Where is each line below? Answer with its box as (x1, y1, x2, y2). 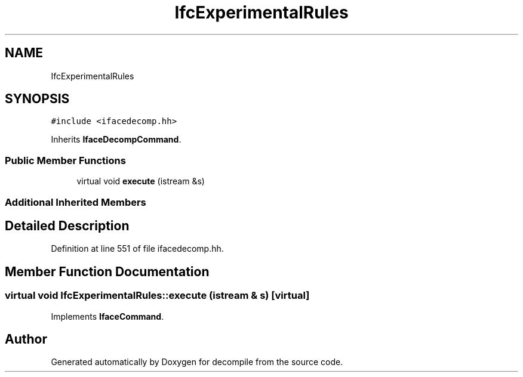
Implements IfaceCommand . (51, 311, 164, 322)
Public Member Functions (5, 154, 126, 166)
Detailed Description (5, 218, 130, 233)
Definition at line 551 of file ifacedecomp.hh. (51, 243, 224, 254)
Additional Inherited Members (5, 196, 146, 208)
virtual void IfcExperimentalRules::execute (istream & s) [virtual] (5, 289, 310, 302)
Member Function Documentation (5, 264, 210, 279)
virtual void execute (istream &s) (76, 176, 205, 187)
